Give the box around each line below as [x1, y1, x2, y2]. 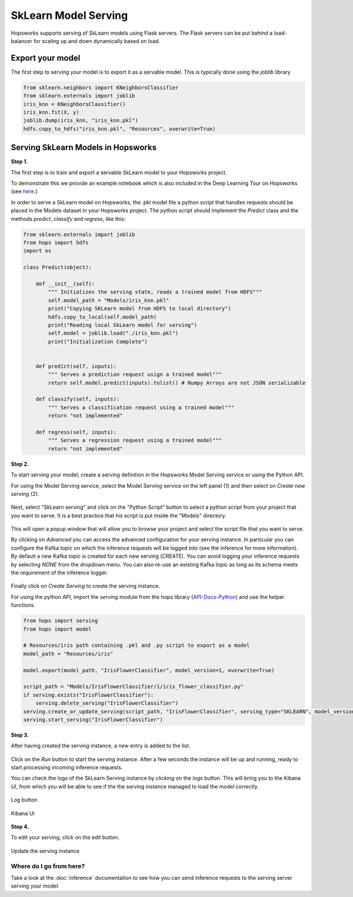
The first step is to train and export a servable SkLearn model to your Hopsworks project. [11, 168, 227, 176]
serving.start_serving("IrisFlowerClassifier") [23, 716, 163, 723]
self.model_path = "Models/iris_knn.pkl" [48, 297, 169, 303]
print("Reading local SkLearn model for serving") [48, 322, 197, 328]
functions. [11, 601, 35, 609]
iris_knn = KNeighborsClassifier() [23, 101, 126, 107]
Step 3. [11, 731, 29, 739]
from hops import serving [23, 617, 98, 624]
